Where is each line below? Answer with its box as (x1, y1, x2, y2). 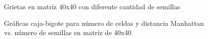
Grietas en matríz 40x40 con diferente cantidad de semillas (4, 1, 180, 11)
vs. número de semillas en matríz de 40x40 (4, 27, 131, 38)
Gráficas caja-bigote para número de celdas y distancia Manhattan (4, 18, 204, 28)
